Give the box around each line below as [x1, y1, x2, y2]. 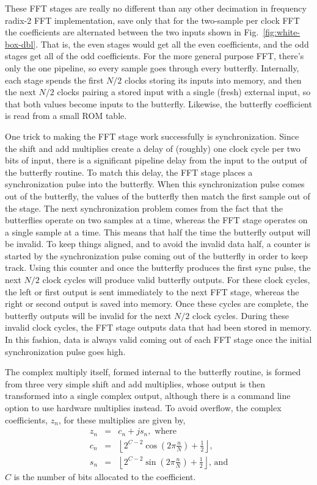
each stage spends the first [5, 73, 104, 86]
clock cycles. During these [192, 309, 289, 322]
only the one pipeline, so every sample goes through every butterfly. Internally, [5, 61, 299, 74]
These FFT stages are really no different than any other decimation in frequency [5, 2, 307, 14]
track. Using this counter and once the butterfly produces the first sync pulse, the [5, 261, 311, 274]
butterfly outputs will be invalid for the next [5, 309, 172, 322]
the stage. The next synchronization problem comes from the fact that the [5, 201, 283, 214]
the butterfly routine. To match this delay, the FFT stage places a [5, 165, 253, 178]
